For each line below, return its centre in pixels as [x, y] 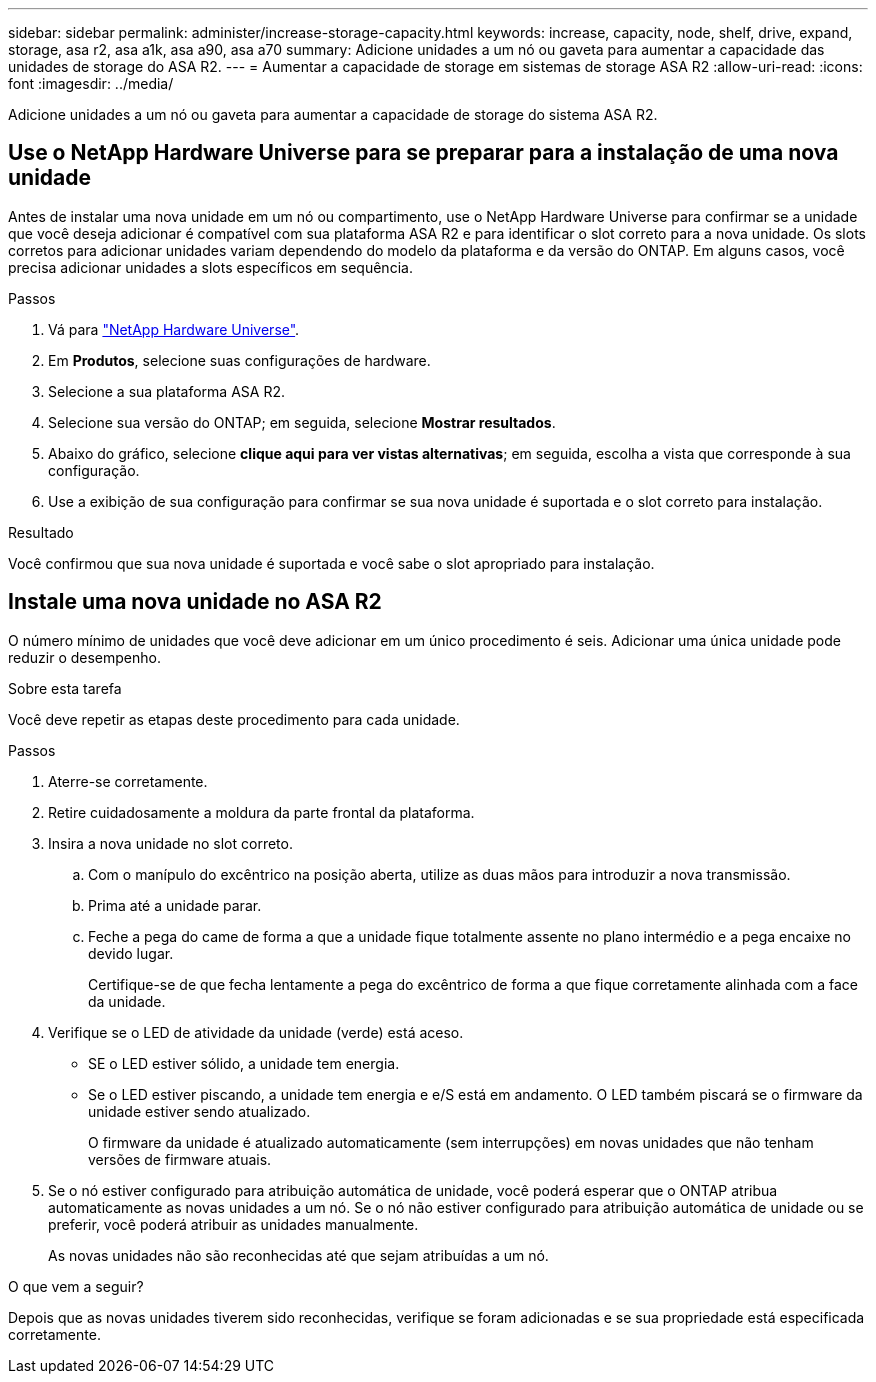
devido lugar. [131, 953]
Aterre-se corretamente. [128, 781]
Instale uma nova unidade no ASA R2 [195, 602]
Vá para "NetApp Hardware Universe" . [174, 329]
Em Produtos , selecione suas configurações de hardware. [239, 360]
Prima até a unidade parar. [175, 905]
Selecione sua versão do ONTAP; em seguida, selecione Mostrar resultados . [302, 422]
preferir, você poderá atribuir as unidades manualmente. [233, 1224]
